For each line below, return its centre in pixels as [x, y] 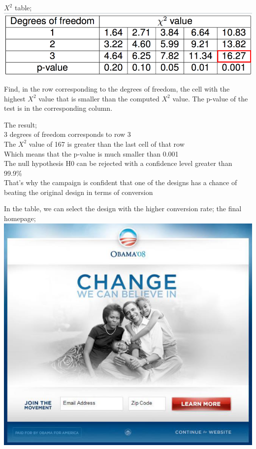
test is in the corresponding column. [58, 108]
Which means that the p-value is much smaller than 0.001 [91, 153]
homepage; [20, 218]
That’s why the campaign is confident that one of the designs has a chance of [121, 182]
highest [15, 98]
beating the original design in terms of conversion [79, 192]
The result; [21, 124]
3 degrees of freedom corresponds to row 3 [67, 134]
